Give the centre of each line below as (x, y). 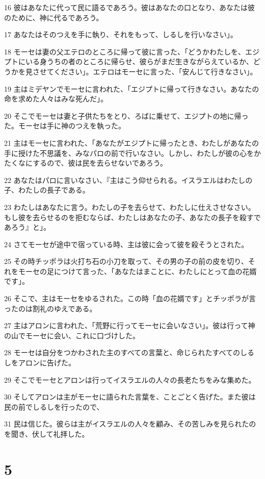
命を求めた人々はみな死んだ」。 (56, 99)
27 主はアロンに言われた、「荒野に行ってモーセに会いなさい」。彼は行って (126, 325)
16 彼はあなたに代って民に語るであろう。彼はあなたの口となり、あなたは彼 (129, 7)
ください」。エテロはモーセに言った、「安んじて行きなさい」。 (155, 71)
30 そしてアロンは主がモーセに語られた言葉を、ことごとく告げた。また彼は (130, 397)
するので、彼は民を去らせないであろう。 (100, 163)
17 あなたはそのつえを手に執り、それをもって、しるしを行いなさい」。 (121, 34)
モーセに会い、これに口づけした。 (82, 335)
